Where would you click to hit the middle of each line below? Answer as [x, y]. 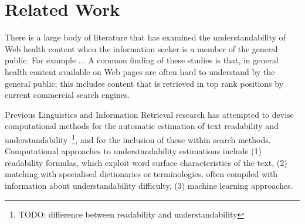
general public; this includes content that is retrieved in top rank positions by [144, 83]
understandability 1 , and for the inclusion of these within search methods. [138, 138]
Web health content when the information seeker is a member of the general [141, 48]
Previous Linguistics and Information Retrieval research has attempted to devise [149, 114]
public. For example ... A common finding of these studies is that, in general [142, 60]
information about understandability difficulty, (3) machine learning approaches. [149, 185]
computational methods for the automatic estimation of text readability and [142, 126]
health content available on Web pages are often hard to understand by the [140, 71]
